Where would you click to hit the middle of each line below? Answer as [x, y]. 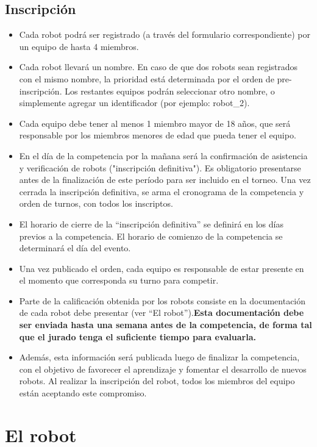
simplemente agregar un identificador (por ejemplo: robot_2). [134, 103]
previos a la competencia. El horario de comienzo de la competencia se [151, 236]
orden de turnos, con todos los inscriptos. [96, 203]
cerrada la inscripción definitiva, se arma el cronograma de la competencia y [162, 191]
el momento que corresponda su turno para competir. [119, 280]
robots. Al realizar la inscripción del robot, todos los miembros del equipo [157, 381]
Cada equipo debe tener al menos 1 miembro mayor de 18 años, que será [155, 123]
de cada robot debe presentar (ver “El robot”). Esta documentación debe [162, 313]
